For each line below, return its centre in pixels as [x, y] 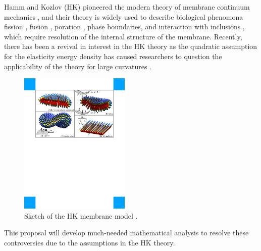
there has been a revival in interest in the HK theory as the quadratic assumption [131, 46]
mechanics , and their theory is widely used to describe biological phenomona [124, 16]
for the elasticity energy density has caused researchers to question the [113, 56]
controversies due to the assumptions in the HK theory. [90, 242]
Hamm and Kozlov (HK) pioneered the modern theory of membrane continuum [127, 7]
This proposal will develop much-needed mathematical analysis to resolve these [126, 233]
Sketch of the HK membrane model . [81, 215]
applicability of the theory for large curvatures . [78, 66]
